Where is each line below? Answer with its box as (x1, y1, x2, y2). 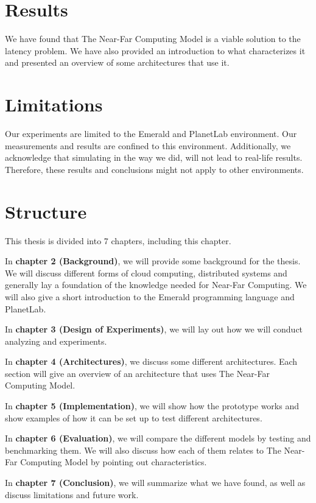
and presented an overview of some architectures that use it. (5, 56, 230, 69)
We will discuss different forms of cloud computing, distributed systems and (5, 266, 287, 279)
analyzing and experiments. (5, 334, 107, 347)
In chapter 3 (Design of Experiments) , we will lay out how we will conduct (5, 323, 303, 336)
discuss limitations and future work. (5, 488, 139, 501)
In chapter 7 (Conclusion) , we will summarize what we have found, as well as (5, 476, 306, 489)
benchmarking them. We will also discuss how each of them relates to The (5, 443, 281, 456)
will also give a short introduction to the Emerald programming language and (5, 290, 295, 303)
